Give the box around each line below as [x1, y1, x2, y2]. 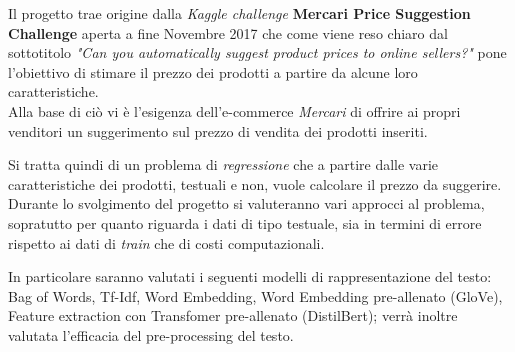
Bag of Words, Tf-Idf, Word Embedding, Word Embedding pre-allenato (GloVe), [8, 285, 503, 306]
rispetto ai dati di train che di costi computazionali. [8, 232, 325, 253]
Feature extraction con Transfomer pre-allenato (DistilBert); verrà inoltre [8, 305, 458, 326]
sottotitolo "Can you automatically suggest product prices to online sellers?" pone [8, 42, 507, 63]
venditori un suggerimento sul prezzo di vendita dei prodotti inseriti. [8, 120, 428, 141]
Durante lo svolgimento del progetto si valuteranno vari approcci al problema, [8, 193, 485, 214]
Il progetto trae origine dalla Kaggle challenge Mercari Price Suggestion [8, 3, 471, 23]
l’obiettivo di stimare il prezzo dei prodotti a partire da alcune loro [8, 61, 418, 82]
